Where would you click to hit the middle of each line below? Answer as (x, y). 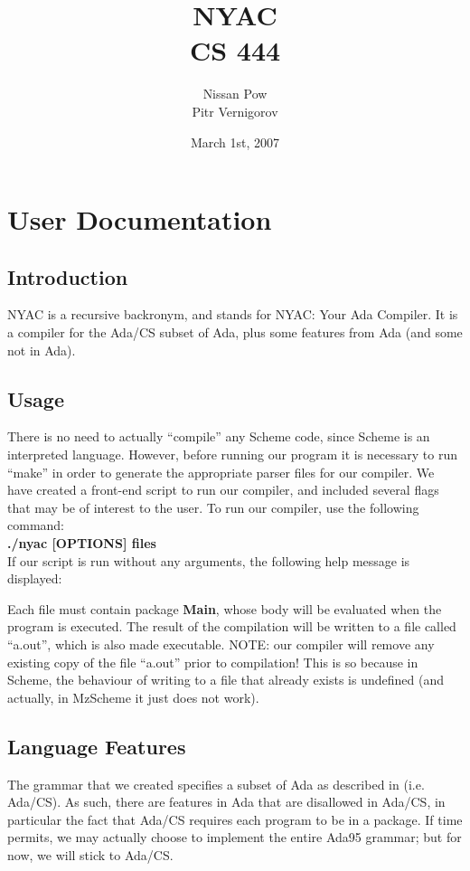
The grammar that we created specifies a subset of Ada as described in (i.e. (216, 784)
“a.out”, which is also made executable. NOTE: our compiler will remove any (221, 644)
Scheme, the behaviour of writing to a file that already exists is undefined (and (226, 680)
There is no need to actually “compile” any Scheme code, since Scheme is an (219, 436)
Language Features (97, 746)
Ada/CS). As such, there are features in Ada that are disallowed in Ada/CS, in (226, 802)
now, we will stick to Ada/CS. (90, 854)
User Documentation (140, 219)
